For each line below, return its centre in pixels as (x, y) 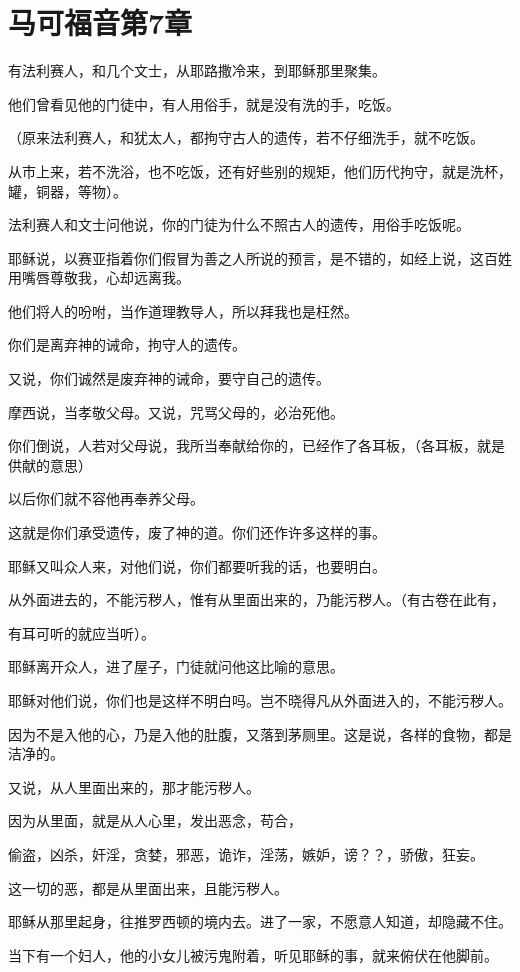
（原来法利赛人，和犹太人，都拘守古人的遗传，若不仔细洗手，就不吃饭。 (246, 137)
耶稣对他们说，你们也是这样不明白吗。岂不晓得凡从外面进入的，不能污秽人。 (260, 700)
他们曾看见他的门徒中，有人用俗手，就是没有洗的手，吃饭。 (204, 103)
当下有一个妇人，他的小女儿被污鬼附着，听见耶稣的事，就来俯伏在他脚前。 (253, 954)
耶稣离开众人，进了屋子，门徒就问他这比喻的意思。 (176, 666)
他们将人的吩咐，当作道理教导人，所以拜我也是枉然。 (183, 310)
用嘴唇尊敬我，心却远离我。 (99, 277)
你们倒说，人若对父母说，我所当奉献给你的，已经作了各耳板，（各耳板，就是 (256, 445)
